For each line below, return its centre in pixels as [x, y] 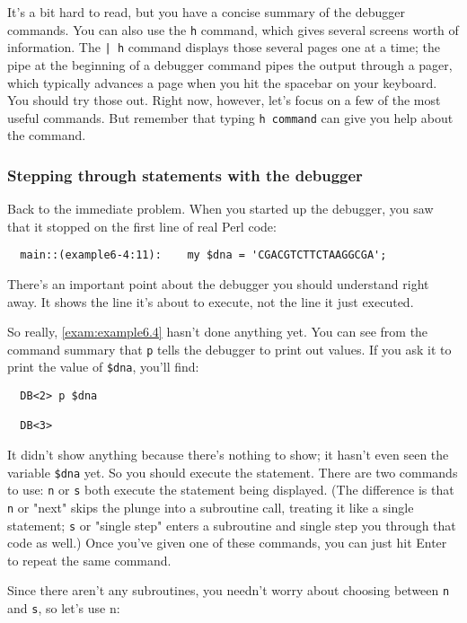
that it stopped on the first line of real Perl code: [142, 226]
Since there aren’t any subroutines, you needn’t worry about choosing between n [229, 590]
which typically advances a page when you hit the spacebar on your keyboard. [222, 82]
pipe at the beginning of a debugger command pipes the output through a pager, [230, 64]
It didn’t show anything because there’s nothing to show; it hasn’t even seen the [228, 455]
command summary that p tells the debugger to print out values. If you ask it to [229, 349]
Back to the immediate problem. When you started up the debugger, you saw [220, 209]
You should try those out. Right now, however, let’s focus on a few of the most [224, 100]
